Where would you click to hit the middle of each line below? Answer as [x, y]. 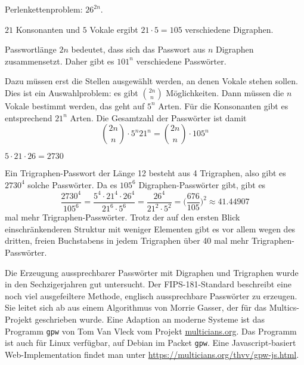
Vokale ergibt [114, 29]
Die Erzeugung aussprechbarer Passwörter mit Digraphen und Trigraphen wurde [152, 272]
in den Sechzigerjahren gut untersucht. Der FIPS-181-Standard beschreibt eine [148, 284]
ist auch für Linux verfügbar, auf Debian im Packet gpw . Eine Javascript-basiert [151, 343]
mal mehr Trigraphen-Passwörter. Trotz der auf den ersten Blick [122, 217]
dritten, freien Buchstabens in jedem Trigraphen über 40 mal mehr [127, 240]
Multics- [284, 307]
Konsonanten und [48, 29]
